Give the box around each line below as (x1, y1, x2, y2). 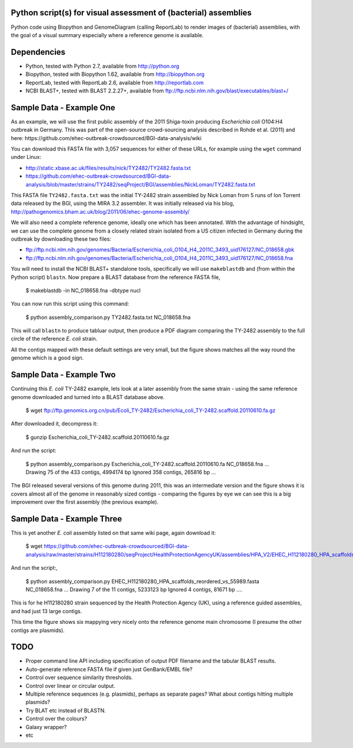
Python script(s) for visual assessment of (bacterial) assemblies (11, 8, 252, 18)
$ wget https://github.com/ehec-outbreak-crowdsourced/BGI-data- (25, 543, 189, 550)
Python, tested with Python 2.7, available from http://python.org (25, 62, 179, 69)
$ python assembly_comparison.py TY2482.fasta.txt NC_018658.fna (25, 314, 191, 321)
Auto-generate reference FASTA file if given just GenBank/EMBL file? (25, 666, 193, 673)
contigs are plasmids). (11, 627, 65, 634)
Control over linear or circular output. (25, 682, 116, 689)
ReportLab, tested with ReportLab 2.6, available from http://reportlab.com (25, 79, 204, 86)
